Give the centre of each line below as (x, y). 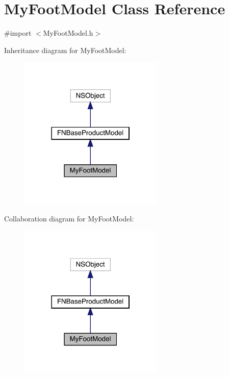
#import (18, 33)
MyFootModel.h (68, 33)
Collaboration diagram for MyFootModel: (69, 219)
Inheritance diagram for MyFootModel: (65, 50)
